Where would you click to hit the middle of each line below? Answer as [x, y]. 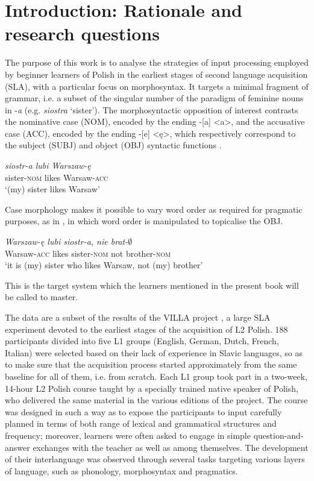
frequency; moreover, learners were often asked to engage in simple [128, 435]
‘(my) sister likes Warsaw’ [52, 189]
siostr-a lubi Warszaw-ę [48, 165]
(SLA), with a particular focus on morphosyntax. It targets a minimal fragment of [157, 86]
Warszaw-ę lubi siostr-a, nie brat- [67, 241]
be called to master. [42, 297]
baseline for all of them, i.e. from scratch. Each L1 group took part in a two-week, [156, 376]
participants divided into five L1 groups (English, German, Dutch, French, [142, 341]
